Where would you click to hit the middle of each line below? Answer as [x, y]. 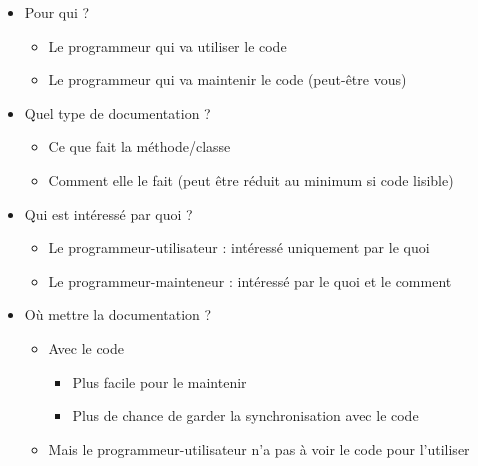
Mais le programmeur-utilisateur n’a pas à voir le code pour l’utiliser [259, 448]
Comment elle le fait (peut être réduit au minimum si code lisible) [251, 179]
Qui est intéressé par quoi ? [108, 213]
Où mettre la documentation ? [118, 314]
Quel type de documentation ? [117, 112]
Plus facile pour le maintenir [159, 381]
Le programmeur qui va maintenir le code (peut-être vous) [227, 79]
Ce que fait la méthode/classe [139, 146]
